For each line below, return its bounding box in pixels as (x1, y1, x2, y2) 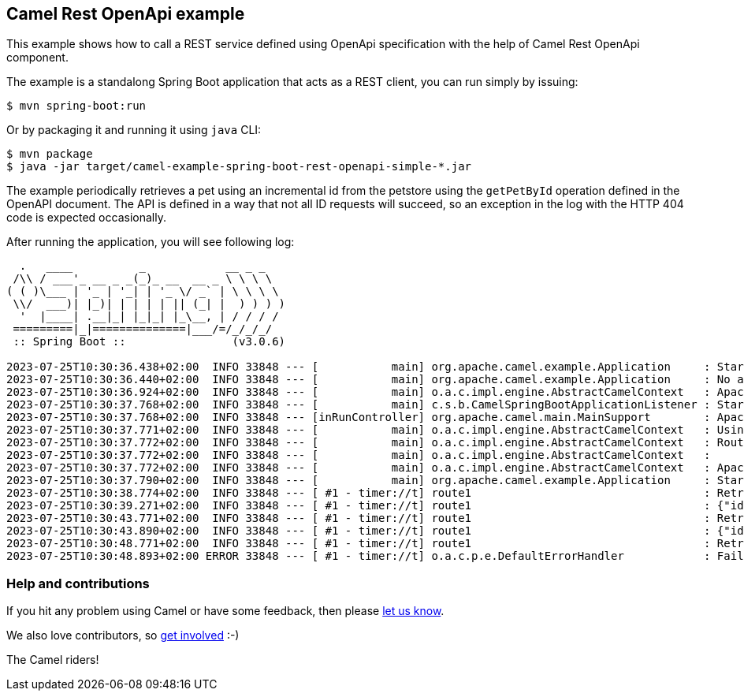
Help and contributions (6, 575, 150, 591)
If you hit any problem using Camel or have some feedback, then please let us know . (6, 604, 445, 618)
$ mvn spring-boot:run (6, 99, 147, 113)
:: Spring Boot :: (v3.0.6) (13, 335, 286, 348)
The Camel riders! (6, 653, 99, 667)
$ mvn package (6, 147, 93, 161)
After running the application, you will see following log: (6, 235, 295, 249)
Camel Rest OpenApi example (6, 4, 245, 24)
